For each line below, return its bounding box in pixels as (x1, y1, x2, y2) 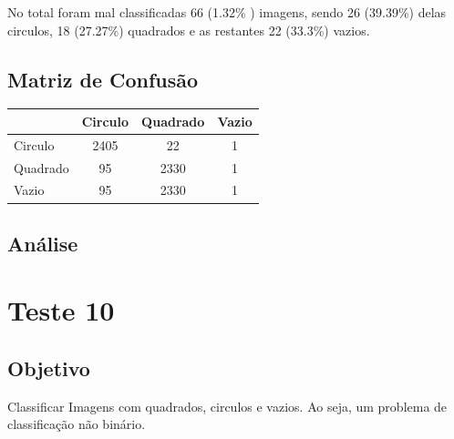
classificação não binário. (7, 414, 146, 434)
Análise (7, 229, 78, 257)
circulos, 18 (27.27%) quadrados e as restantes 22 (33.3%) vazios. (7, 20, 370, 39)
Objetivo (7, 354, 90, 383)
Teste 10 (7, 291, 115, 329)
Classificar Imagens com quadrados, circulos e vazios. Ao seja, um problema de (7, 396, 448, 415)
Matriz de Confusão (7, 65, 199, 93)
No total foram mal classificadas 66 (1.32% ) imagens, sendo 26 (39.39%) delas (7, 3, 447, 21)
